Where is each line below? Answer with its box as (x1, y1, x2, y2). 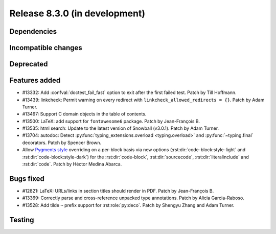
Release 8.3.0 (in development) (9, 8, 146, 19)
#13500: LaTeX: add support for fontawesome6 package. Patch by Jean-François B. (22, 118, 200, 124)
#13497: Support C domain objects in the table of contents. (22, 111, 147, 117)
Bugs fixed (9, 174, 44, 183)
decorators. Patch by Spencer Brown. (22, 139, 102, 146)
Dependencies (9, 27, 57, 36)
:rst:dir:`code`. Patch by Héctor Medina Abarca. (22, 161, 122, 167)
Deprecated (9, 60, 48, 68)
